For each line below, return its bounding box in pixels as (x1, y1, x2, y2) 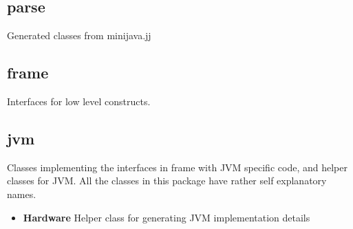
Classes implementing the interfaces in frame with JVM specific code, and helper (7, 160, 347, 174)
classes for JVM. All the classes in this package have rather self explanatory (7, 173, 327, 188)
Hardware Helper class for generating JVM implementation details (23, 210, 310, 224)
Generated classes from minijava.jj (7, 28, 151, 43)
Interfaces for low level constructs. (7, 94, 151, 108)
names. (7, 186, 36, 201)
